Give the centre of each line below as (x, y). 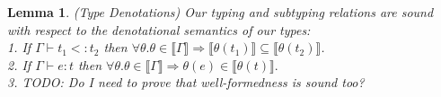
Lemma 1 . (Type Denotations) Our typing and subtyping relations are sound (220, 12)
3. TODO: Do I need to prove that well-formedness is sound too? (186, 82)
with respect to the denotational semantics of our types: (159, 29)
